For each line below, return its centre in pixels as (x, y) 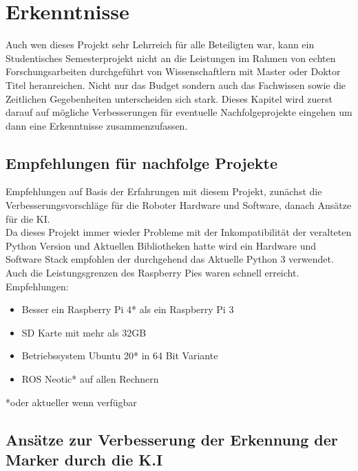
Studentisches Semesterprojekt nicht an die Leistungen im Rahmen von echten (171, 58)
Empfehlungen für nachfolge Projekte (142, 162)
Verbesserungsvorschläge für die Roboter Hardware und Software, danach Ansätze (179, 205)
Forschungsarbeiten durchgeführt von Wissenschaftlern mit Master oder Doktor (173, 71)
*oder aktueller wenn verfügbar (71, 402)
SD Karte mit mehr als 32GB (84, 332)
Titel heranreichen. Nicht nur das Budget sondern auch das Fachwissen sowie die (176, 84)
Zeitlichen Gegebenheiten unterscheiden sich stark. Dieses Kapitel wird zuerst (169, 98)
